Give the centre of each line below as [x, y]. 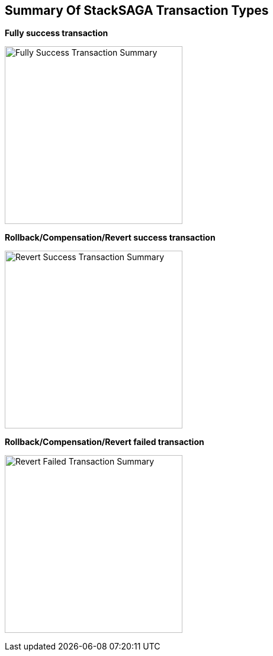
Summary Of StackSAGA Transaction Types [137, 10]
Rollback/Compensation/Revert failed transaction [105, 442]
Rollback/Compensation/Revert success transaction [110, 238]
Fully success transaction [57, 33]
